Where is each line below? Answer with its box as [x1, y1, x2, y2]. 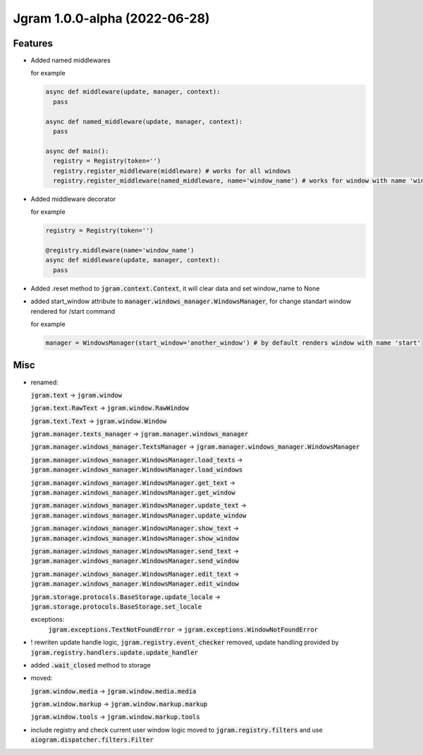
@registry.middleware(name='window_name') [45, 247, 195, 254]
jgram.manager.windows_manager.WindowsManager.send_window [30, 557, 240, 565]
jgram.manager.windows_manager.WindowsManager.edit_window [30, 580, 240, 588]
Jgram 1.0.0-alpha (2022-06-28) [13, 11, 210, 26]
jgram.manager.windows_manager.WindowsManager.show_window [30, 534, 240, 542]
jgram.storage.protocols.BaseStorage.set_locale [30, 603, 202, 610]
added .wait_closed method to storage [30, 661, 151, 669]
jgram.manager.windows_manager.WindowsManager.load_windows [30, 466, 243, 474]
